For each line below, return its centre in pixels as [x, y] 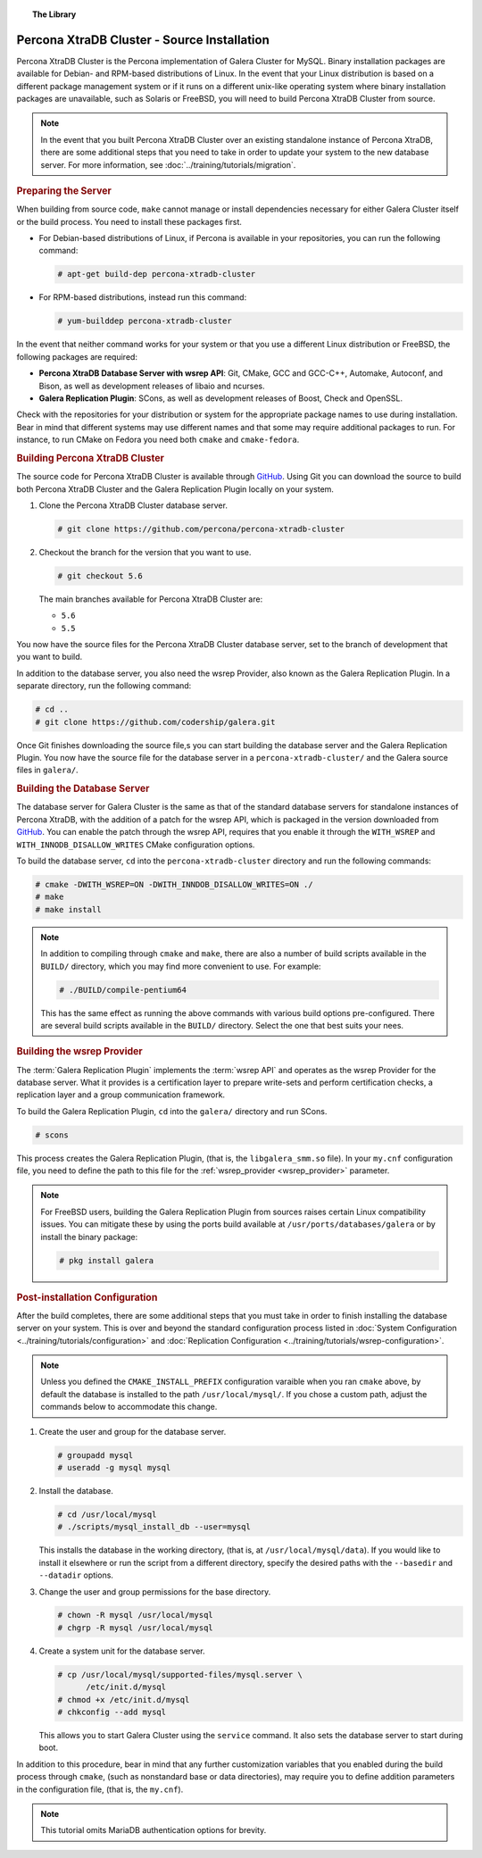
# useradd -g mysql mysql [114, 1467]
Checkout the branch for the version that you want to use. [145, 552]
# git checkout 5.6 [100, 575]
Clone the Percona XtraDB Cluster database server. [133, 505]
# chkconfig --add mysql [112, 1712]
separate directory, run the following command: [104, 686]
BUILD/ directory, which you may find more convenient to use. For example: [181, 966]
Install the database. [76, 1490]
